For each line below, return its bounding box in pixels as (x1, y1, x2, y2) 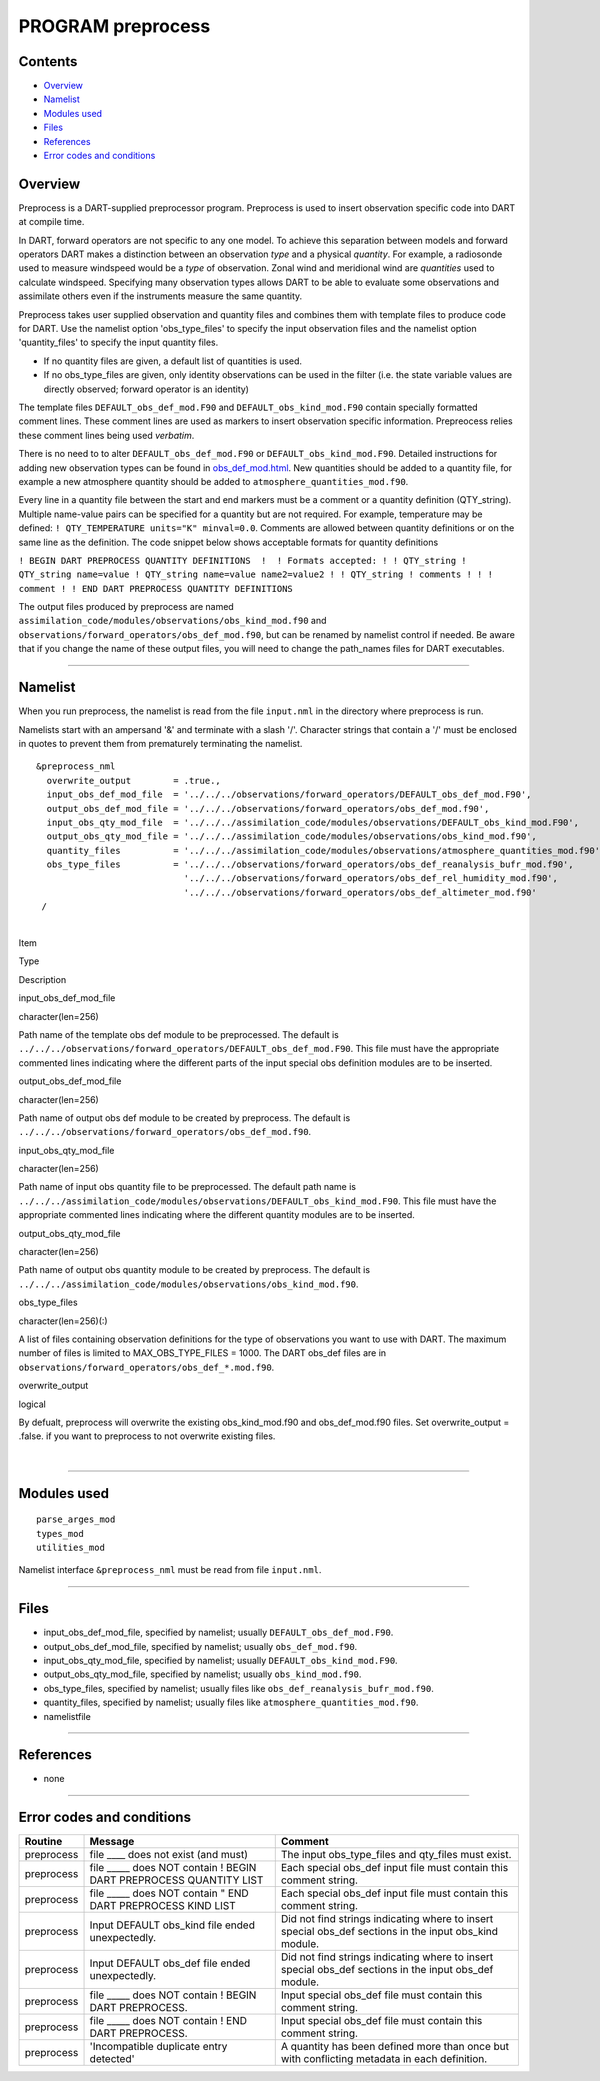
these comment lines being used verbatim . (18, 429, 195, 441)
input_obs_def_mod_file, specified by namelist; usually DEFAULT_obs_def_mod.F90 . (43, 1626, 394, 1639)
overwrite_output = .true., (46, 775, 222, 786)
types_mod (36, 1528, 84, 1539)
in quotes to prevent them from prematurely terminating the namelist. (18, 737, 303, 749)
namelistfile (43, 1710, 92, 1722)
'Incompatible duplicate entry (89, 2040, 228, 2054)
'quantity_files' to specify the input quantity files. (18, 336, 219, 349)
